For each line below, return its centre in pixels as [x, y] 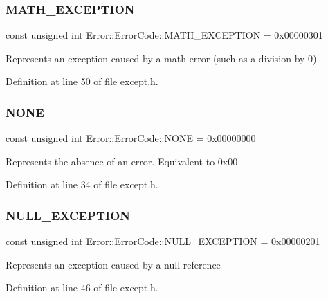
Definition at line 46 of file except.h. [82, 288]
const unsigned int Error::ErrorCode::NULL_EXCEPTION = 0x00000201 [163, 241]
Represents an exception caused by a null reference [113, 264]
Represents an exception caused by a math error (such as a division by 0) [161, 58]
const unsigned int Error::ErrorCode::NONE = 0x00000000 [131, 138]
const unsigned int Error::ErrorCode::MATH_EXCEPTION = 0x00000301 [164, 35]
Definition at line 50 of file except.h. [82, 81]
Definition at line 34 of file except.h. [82, 184]
